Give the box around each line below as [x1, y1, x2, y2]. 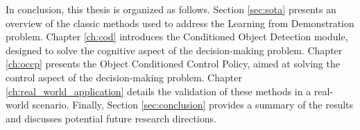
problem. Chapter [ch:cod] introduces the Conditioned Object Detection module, [6, 29, 348, 44]
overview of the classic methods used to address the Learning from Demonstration [6, 15, 354, 30]
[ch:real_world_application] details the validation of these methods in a [6, 83, 311, 98]
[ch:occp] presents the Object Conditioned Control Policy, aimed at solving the [6, 56, 340, 71]
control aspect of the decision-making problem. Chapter [6, 70, 242, 84]
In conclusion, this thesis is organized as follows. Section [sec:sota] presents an [6, 2, 336, 16]
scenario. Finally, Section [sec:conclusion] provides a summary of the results [32, 97, 354, 112]
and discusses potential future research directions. [6, 111, 216, 125]
